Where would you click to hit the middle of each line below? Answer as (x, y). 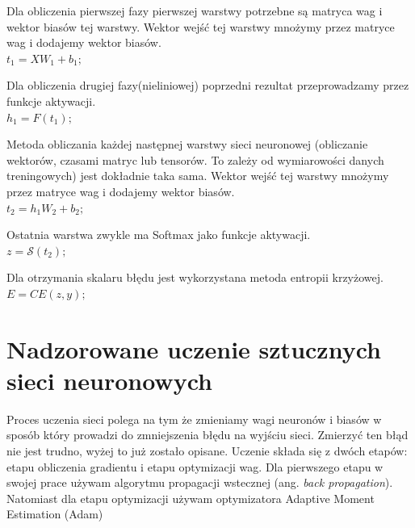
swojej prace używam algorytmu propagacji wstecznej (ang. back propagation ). (200, 482)
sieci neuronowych (109, 380)
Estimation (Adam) (55, 514)
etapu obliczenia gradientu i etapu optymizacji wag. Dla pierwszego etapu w (195, 466)
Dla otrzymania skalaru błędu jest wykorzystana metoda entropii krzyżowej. (195, 277)
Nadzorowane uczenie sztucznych (194, 348)
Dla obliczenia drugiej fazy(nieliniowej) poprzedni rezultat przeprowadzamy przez (208, 85)
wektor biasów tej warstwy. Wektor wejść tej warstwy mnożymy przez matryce (201, 26)
